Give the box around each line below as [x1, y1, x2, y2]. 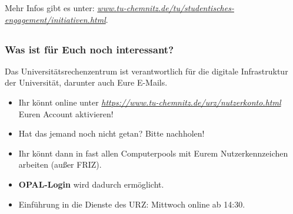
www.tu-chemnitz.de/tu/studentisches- [97, 2, 234, 13]
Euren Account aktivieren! [18, 107, 114, 120]
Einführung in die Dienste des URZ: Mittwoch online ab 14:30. [18, 198, 245, 210]
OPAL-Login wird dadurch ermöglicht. [18, 178, 164, 191]
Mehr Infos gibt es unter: [5, 2, 95, 13]
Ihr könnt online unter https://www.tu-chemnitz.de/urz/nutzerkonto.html [18, 96, 281, 108]
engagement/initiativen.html [5, 13, 106, 25]
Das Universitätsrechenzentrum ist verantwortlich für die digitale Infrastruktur [5, 64, 288, 77]
